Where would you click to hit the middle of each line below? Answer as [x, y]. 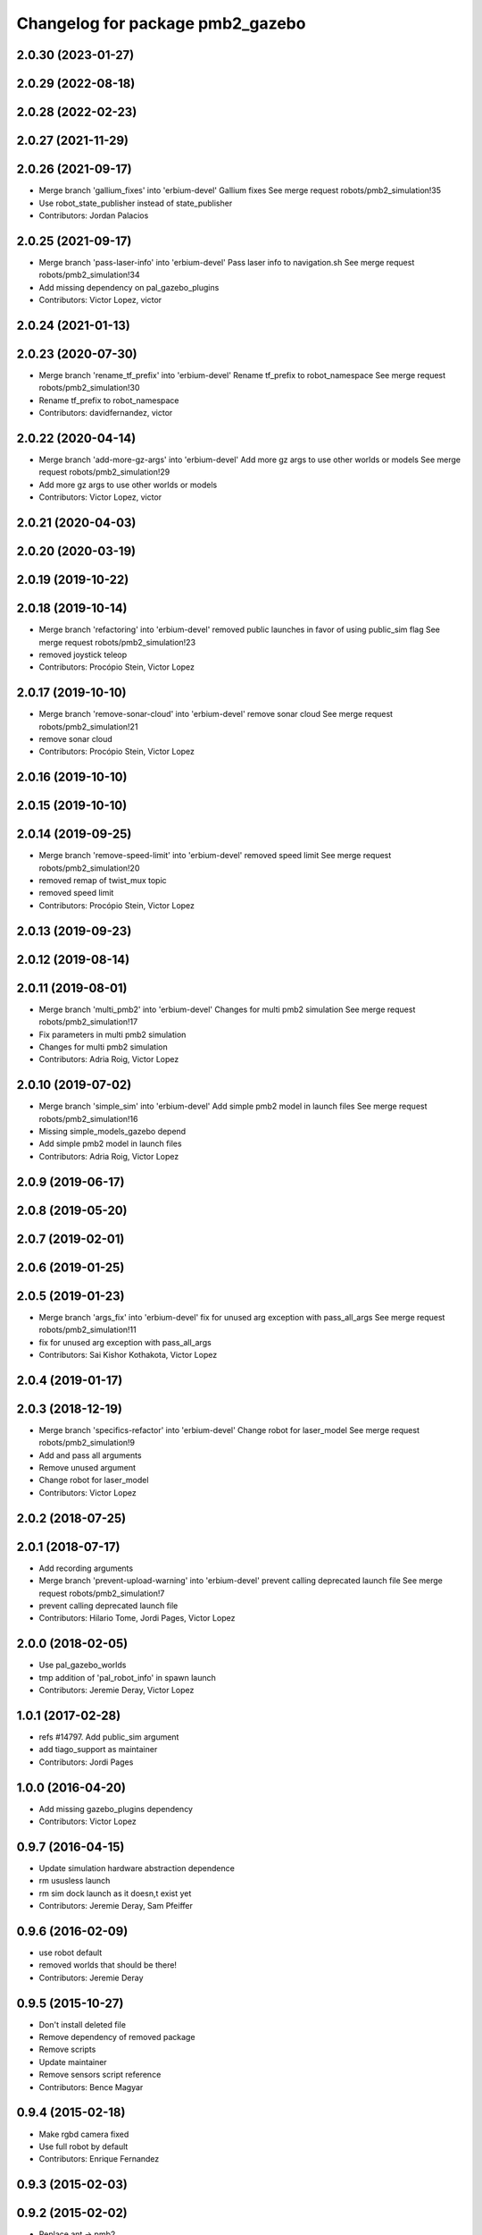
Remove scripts [67, 2049]
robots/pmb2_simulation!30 [89, 388]
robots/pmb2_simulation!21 [88, 726]
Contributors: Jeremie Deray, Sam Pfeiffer [116, 1906]
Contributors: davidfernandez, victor [106, 413]
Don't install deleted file [83, 2024]
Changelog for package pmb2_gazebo [161, 23]
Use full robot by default [83, 2146]
